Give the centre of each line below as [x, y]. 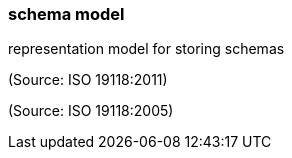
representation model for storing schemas [146, 49]
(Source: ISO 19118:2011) [88, 80]
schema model [66, 14]
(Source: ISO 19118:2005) [91, 111]
